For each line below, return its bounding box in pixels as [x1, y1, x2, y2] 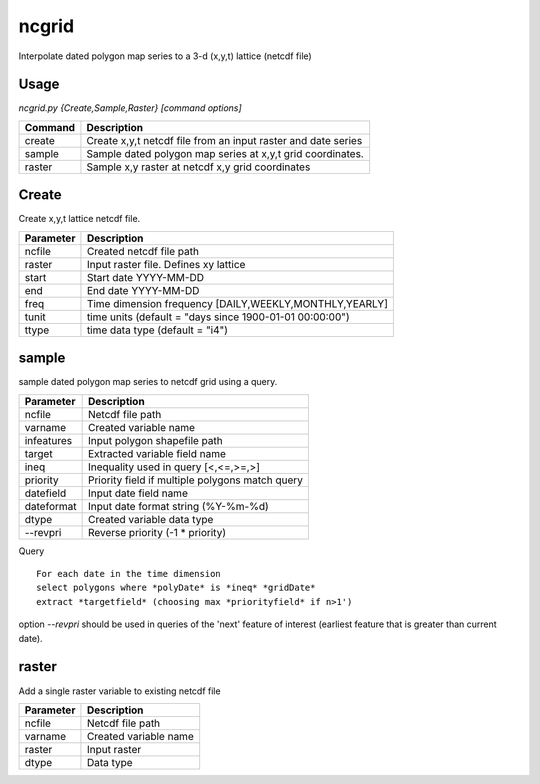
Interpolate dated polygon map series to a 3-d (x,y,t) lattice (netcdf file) [18, 50, 312, 62]
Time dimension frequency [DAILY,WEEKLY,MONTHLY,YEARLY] [86, 296, 389, 310]
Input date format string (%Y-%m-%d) [87, 499, 269, 513]
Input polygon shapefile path [87, 433, 224, 447]
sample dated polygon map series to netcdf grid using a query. [18, 376, 278, 388]
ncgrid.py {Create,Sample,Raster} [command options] [18, 102, 242, 114]
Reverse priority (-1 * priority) [87, 525, 227, 539]
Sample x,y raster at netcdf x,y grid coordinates [86, 160, 311, 174]
